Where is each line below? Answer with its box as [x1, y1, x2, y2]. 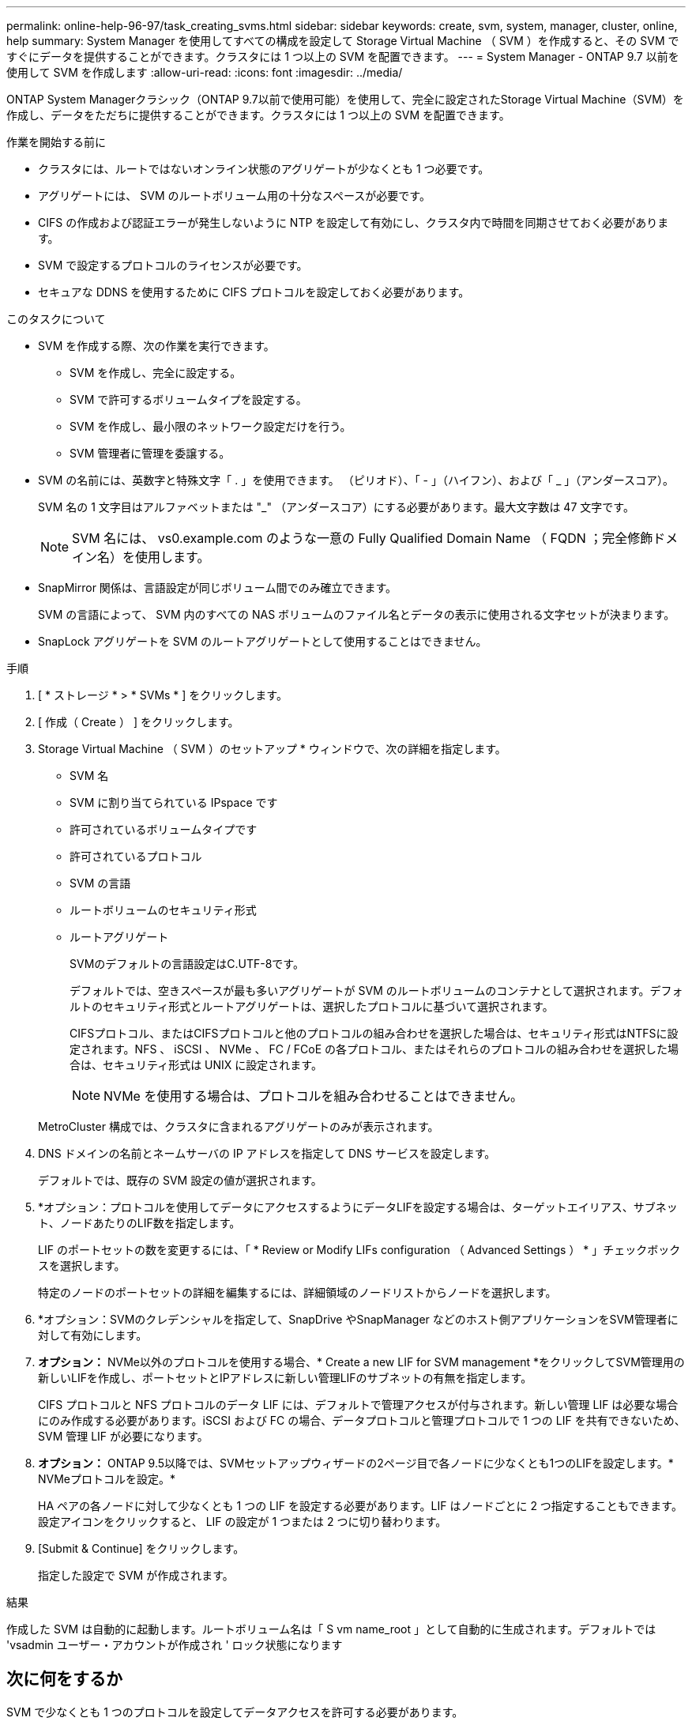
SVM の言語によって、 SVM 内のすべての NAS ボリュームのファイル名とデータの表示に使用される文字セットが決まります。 [38, 608, 675, 621]
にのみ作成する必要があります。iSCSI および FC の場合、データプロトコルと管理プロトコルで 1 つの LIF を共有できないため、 [38, 1414, 686, 1427]
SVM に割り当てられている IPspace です [70, 796, 278, 809]
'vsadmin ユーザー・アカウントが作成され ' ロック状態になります [6, 1638, 343, 1652]
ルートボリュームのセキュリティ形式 [70, 903, 257, 917]
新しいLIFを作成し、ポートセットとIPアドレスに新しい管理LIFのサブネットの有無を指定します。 [38, 1371, 532, 1384]
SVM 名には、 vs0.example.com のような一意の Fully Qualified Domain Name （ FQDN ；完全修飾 [72, 530, 653, 546]
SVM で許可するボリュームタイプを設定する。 [70, 393, 307, 406]
